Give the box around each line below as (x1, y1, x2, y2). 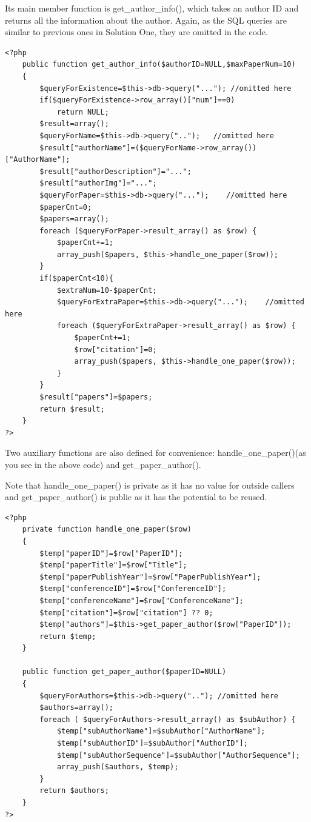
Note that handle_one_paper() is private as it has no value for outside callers (5, 478, 295, 491)
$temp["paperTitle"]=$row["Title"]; (39, 561, 187, 570)
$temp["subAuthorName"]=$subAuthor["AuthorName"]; (56, 727, 266, 736)
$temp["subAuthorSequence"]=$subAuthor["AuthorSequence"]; (56, 750, 300, 760)
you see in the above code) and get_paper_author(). (5, 458, 201, 470)
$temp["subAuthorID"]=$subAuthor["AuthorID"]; (56, 739, 248, 748)
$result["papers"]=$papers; (39, 393, 153, 401)
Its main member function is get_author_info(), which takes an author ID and (5, 2, 299, 14)
